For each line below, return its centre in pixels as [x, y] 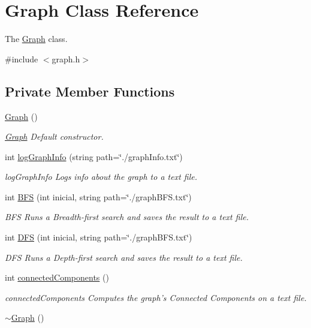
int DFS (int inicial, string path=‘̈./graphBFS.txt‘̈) [99, 237]
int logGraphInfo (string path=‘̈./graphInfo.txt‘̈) [94, 156]
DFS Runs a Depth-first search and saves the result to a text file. [124, 257]
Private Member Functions [90, 91]
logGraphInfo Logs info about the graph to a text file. [101, 177]
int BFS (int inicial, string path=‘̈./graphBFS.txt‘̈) [98, 196]
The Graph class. [36, 39]
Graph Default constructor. [54, 136]
